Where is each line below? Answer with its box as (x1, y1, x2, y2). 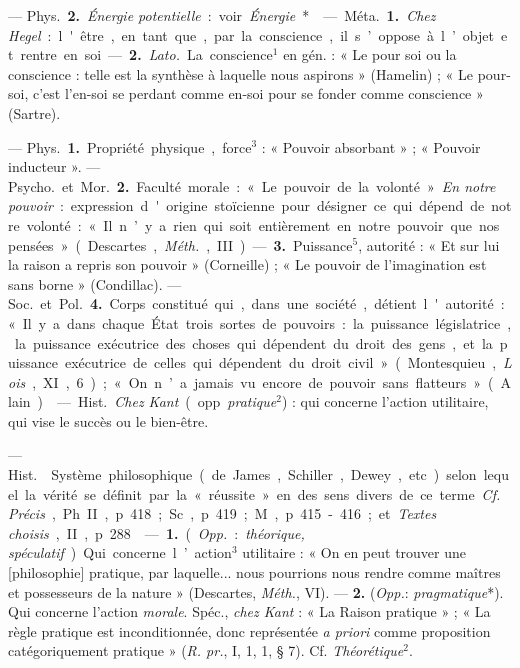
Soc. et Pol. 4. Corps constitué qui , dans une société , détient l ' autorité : (8, 293, 505, 314)
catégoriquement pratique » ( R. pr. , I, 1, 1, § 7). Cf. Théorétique (8, 640, 404, 661)
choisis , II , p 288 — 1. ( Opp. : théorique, (8, 522, 305, 543)
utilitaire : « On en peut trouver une (242, 542, 467, 563)
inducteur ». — (8, 156, 101, 177)
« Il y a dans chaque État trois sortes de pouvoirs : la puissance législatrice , (8, 312, 512, 333)
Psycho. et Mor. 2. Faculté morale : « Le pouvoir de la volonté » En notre (8, 175, 496, 196)
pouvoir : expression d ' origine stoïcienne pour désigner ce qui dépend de (8, 195, 485, 216)
